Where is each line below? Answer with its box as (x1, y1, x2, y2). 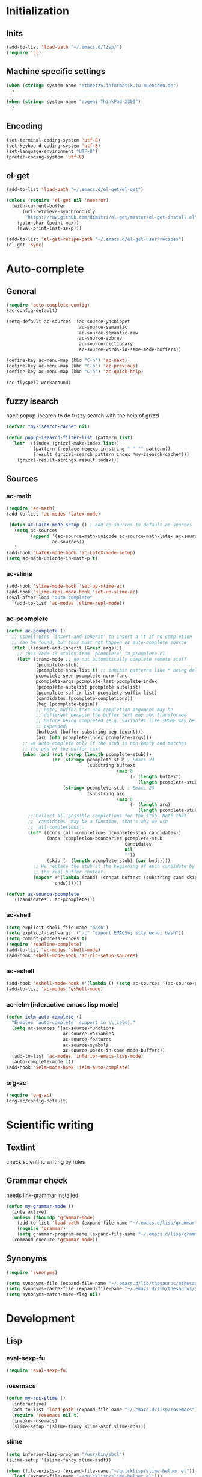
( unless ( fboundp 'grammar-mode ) (11, 1214, 96, 1220)
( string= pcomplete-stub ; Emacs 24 (63, 785, 155, 791)
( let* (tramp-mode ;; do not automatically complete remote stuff (17, 656, 187, 662)
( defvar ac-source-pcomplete (6, 891, 79, 897)
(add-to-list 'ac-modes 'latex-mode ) (6, 511, 101, 517)
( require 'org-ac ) (6, 1092, 52, 1099)
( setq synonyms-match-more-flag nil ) (6, 1291, 101, 1297)
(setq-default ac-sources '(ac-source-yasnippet (6, 318, 130, 325)
